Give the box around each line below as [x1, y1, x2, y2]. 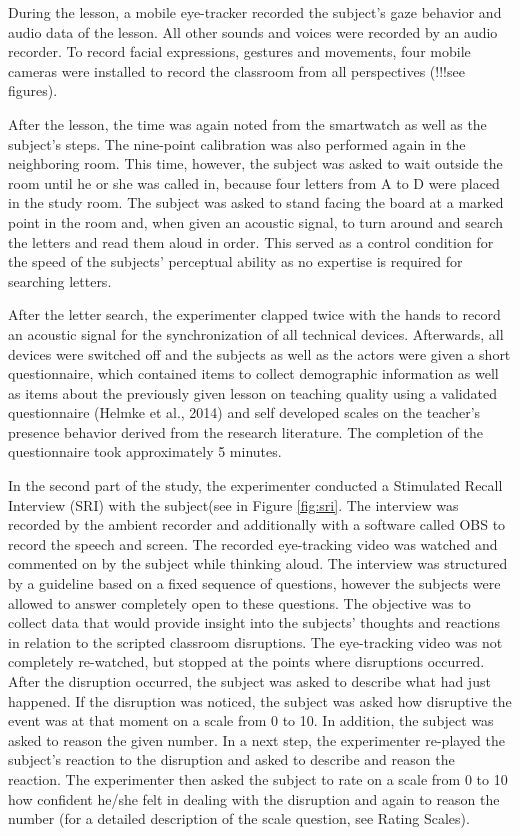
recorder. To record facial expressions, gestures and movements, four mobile [8, 41, 471, 62]
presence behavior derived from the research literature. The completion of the [8, 421, 483, 442]
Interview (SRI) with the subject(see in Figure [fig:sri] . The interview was [8, 494, 459, 515]
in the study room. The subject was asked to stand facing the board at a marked [8, 192, 504, 213]
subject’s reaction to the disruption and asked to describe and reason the [8, 749, 455, 770]
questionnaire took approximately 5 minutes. [8, 441, 282, 462]
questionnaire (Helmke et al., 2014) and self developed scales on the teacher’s [8, 402, 481, 423]
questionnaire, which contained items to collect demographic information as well [8, 363, 499, 384]
